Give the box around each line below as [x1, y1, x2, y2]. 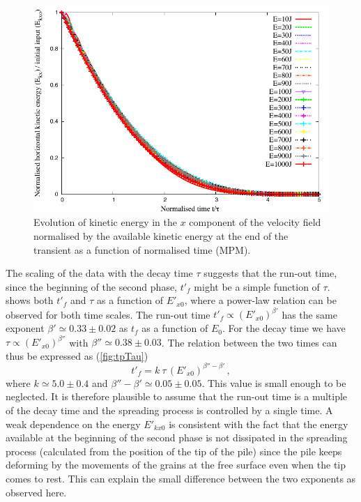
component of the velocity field [189, 215, 321, 229]
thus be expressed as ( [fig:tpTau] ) [6, 348, 148, 363]
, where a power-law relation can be [184, 293, 337, 307]
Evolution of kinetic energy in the [33, 215, 177, 229]
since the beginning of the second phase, [6, 279, 178, 294]
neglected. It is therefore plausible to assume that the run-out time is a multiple [6, 389, 348, 404]
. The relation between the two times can [161, 335, 337, 349]
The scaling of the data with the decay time [6, 266, 193, 280]
